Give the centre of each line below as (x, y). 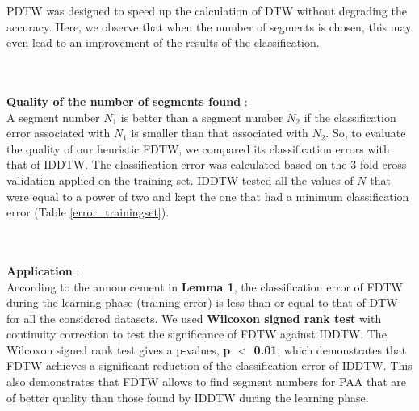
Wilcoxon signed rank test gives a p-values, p (119, 349)
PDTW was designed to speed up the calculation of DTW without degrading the (207, 10)
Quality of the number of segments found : (127, 101)
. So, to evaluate (366, 133)
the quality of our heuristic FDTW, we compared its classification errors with (198, 148)
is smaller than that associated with (220, 133)
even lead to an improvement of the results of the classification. (163, 42)
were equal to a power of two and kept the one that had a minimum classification (208, 196)
